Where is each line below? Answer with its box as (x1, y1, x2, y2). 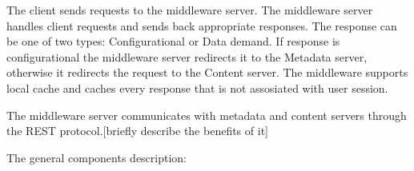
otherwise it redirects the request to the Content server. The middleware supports (6, 64, 408, 81)
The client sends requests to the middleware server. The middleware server (6, 2, 373, 18)
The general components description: (6, 149, 187, 165)
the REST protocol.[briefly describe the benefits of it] (6, 122, 268, 139)
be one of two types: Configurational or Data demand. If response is (6, 33, 340, 50)
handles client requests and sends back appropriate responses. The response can (6, 17, 397, 34)
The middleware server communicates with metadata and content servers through (6, 106, 407, 123)
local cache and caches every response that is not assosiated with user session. (6, 79, 388, 96)
